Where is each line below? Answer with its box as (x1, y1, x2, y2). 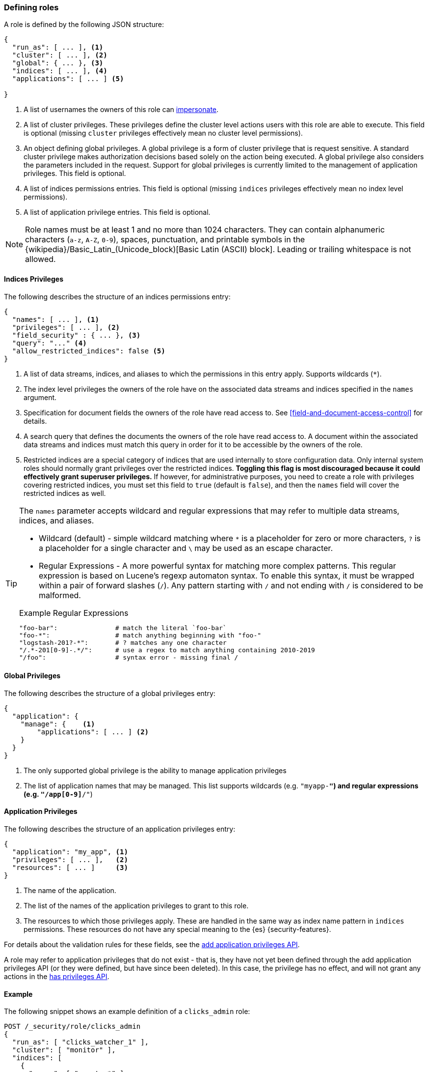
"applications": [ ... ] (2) (37, 727, 149, 736)
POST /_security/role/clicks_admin (4, 1022, 141, 1031)
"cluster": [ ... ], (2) (12, 51, 107, 59)
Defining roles (4, 2, 59, 12)
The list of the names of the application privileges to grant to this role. (24, 901, 249, 910)
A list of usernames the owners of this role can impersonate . (24, 105, 219, 114)
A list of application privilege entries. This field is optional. (24, 208, 211, 217)
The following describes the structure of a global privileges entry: (4, 689, 215, 697)
